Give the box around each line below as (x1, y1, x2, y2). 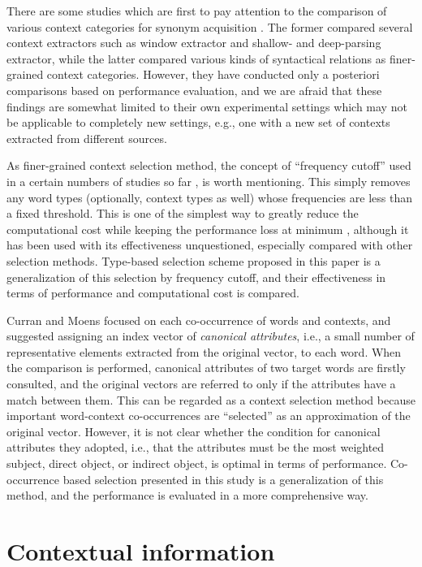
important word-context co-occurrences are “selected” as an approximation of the (6, 407, 411, 424)
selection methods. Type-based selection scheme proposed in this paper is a (6, 252, 381, 269)
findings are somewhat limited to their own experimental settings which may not (6, 97, 407, 115)
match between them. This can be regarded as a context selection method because (6, 391, 416, 408)
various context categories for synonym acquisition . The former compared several (6, 18, 413, 35)
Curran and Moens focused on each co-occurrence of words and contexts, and (6, 311, 391, 328)
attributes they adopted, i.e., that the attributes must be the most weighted (6, 439, 385, 456)
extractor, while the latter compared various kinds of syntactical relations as (6, 50, 386, 67)
